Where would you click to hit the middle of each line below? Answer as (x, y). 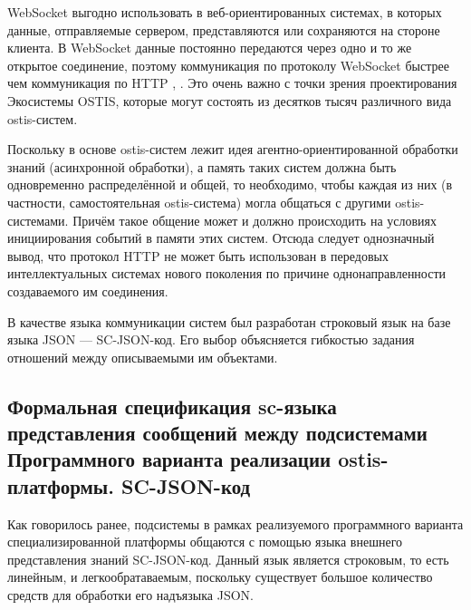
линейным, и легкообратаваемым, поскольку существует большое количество (220, 577)
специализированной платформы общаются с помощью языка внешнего (205, 542)
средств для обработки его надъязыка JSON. (130, 595)
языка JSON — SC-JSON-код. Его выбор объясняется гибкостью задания (211, 339)
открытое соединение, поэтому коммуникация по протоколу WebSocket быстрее (228, 65)
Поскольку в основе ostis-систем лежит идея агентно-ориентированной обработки (233, 149)
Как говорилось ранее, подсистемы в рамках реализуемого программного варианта (235, 523)
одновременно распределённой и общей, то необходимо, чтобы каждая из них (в (230, 184)
